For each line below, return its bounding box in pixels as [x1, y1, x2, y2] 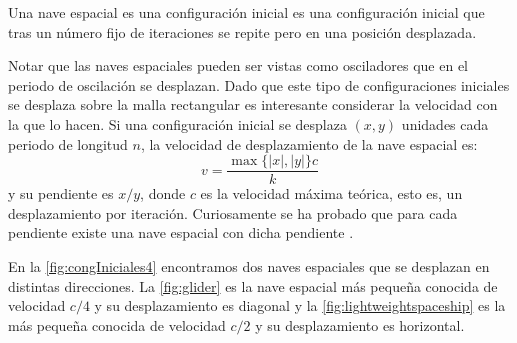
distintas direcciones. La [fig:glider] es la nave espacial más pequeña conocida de [8, 275, 498, 296]
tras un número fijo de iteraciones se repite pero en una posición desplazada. [8, 21, 477, 42]
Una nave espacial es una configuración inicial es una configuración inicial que [8, 2, 485, 22]
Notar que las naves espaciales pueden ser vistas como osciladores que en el [8, 55, 468, 76]
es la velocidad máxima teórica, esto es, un [200, 183, 463, 204]
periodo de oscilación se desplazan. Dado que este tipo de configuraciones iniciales [8, 74, 510, 95]
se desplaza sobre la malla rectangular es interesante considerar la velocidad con [8, 94, 498, 115]
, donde [140, 183, 186, 204]
